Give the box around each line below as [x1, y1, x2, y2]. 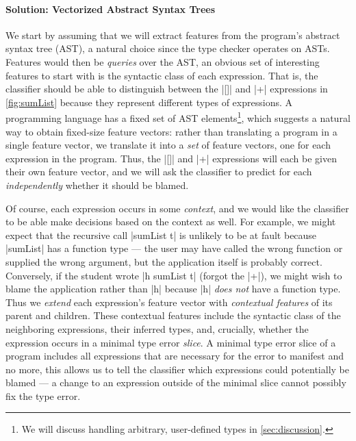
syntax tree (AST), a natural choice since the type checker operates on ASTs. [5, 41, 330, 55]
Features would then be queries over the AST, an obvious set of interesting [5, 54, 320, 68]
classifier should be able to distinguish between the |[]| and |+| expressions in [5, 81, 328, 96]
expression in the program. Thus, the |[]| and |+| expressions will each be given [5, 151, 338, 165]
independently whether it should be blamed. [5, 177, 189, 192]
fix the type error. [5, 388, 81, 403]
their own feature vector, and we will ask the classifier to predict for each [5, 164, 312, 179]
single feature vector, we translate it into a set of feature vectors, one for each [5, 138, 331, 152]
